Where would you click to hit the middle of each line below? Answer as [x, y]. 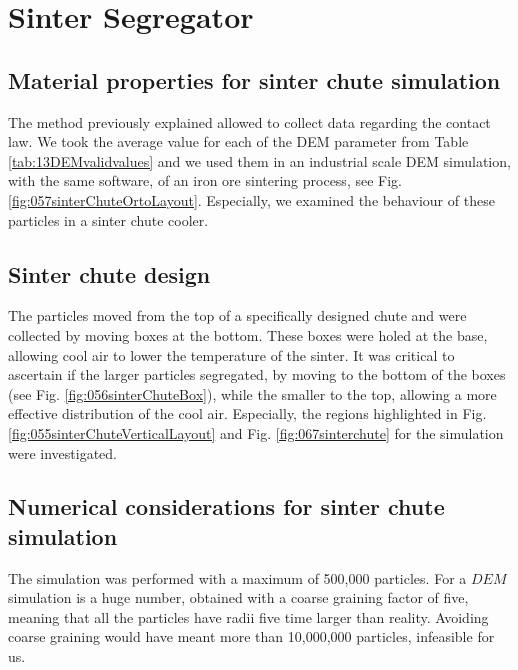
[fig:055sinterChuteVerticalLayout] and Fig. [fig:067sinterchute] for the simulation [256, 432]
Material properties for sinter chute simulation [254, 79]
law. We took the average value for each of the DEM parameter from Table [238, 141]
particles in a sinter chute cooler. [108, 219]
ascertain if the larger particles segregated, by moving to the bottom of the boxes [257, 374]
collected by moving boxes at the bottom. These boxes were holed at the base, [248, 334]
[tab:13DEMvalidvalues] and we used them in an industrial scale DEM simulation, [259, 160]
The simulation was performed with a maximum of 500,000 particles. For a [237, 577]
